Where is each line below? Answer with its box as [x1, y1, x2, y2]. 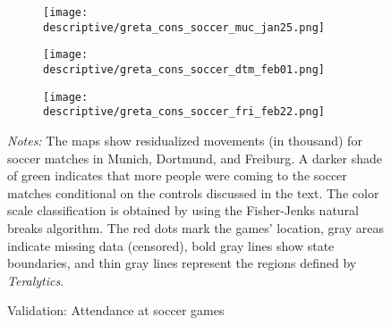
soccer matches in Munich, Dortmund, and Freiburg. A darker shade [7, 148, 382, 167]
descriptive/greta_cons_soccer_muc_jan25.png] [43, 21, 325, 34]
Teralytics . [7, 271, 64, 289]
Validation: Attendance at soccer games [7, 301, 225, 320]
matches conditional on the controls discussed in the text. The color [7, 183, 379, 202]
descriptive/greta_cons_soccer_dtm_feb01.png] [43, 62, 325, 76]
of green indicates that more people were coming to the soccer [7, 166, 347, 185]
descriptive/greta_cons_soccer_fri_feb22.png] [43, 105, 325, 119]
